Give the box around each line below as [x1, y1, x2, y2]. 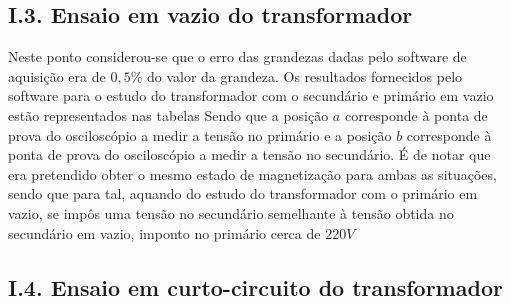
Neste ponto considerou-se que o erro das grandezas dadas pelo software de [8, 46, 467, 67]
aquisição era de [8, 65, 106, 86]
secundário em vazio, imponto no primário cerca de [8, 222, 321, 243]
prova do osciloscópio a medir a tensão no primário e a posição [8, 124, 392, 145]
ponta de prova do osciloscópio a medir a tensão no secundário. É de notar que [8, 144, 491, 165]
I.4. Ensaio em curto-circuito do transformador [8, 271, 503, 302]
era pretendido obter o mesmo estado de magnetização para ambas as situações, [8, 163, 497, 184]
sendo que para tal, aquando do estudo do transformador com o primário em [8, 183, 478, 204]
